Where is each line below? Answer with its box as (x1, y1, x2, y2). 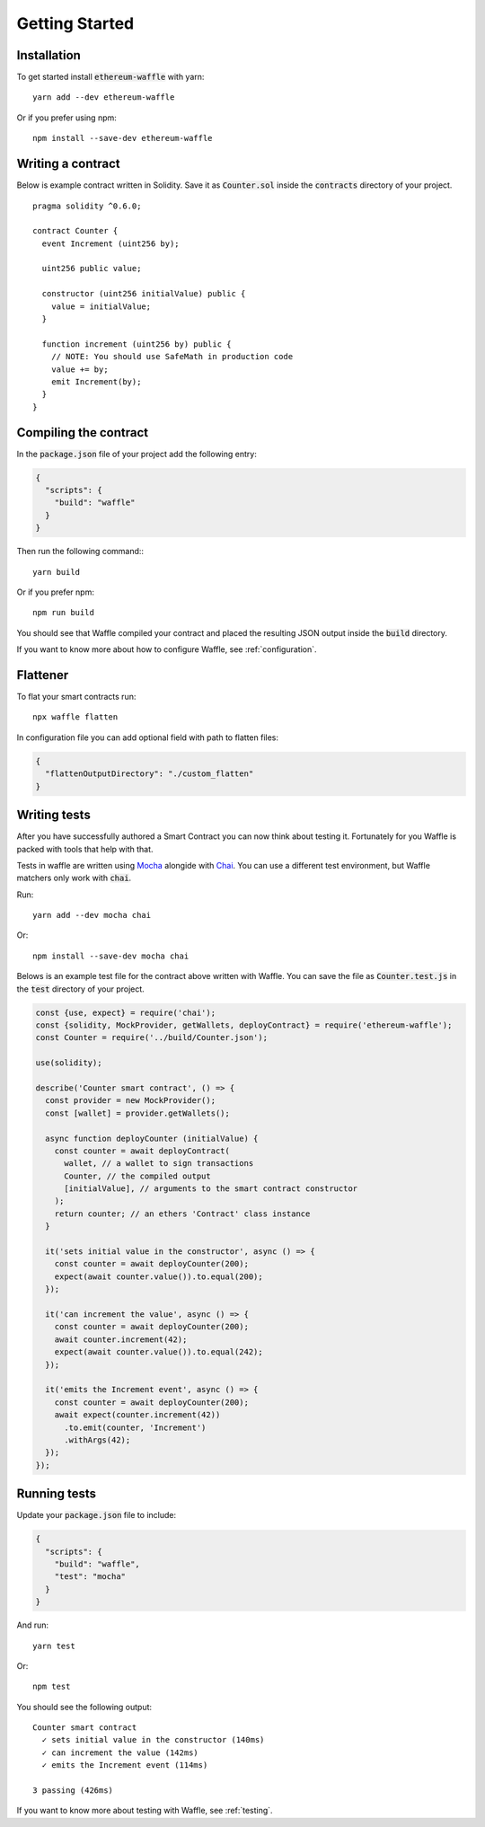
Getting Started (16, 13, 135, 33)
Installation (16, 48, 81, 63)
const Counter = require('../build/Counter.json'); (35, 1033, 269, 1043)
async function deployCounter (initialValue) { (45, 1133, 259, 1143)
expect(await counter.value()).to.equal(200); (54, 1271, 264, 1282)
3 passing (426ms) (32, 1786, 114, 1796)
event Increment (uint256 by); (41, 238, 180, 249)
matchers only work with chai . (16, 872, 132, 884)
